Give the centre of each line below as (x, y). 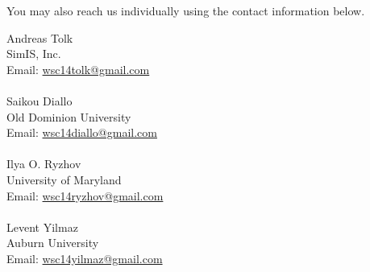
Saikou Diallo (39, 100)
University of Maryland (64, 179)
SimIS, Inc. (34, 54)
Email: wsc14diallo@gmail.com (82, 132)
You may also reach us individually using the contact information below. (186, 10)
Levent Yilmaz (42, 227)
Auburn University (53, 243)
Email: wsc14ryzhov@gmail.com (85, 195)
